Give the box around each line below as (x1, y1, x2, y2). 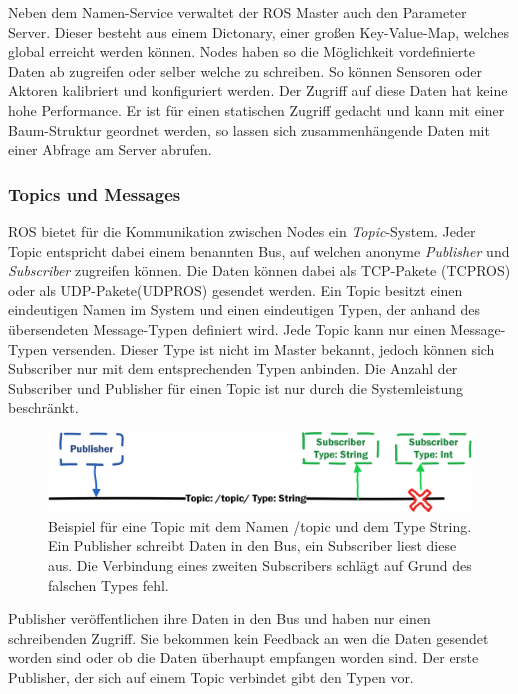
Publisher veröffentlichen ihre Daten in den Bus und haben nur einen (8, 608, 431, 629)
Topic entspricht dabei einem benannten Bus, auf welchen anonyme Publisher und (8, 240, 510, 261)
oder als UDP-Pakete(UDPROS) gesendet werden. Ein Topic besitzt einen (8, 279, 463, 300)
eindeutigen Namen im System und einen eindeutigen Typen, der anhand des (8, 299, 480, 320)
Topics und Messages (8, 181, 181, 206)
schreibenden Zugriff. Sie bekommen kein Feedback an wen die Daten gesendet (8, 627, 489, 648)
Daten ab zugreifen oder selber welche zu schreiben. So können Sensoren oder (8, 60, 482, 81)
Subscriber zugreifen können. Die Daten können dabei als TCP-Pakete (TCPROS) (8, 260, 511, 281)
